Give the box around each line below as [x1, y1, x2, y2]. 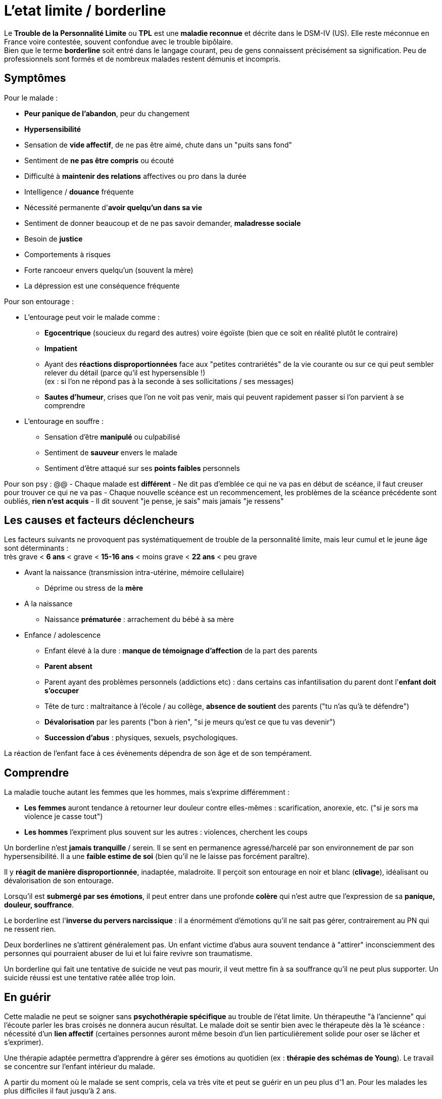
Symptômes [4, 72, 66, 85]
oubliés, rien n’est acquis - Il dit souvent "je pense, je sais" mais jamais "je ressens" [4, 496, 284, 505]
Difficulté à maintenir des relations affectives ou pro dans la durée [24, 171, 247, 180]
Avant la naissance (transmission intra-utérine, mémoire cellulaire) [24, 568, 244, 577]
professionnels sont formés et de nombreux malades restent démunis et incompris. [4, 54, 281, 63]
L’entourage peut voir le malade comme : [24, 312, 160, 321]
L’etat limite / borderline [4, 2, 166, 19]
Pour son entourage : [4, 297, 74, 306]
